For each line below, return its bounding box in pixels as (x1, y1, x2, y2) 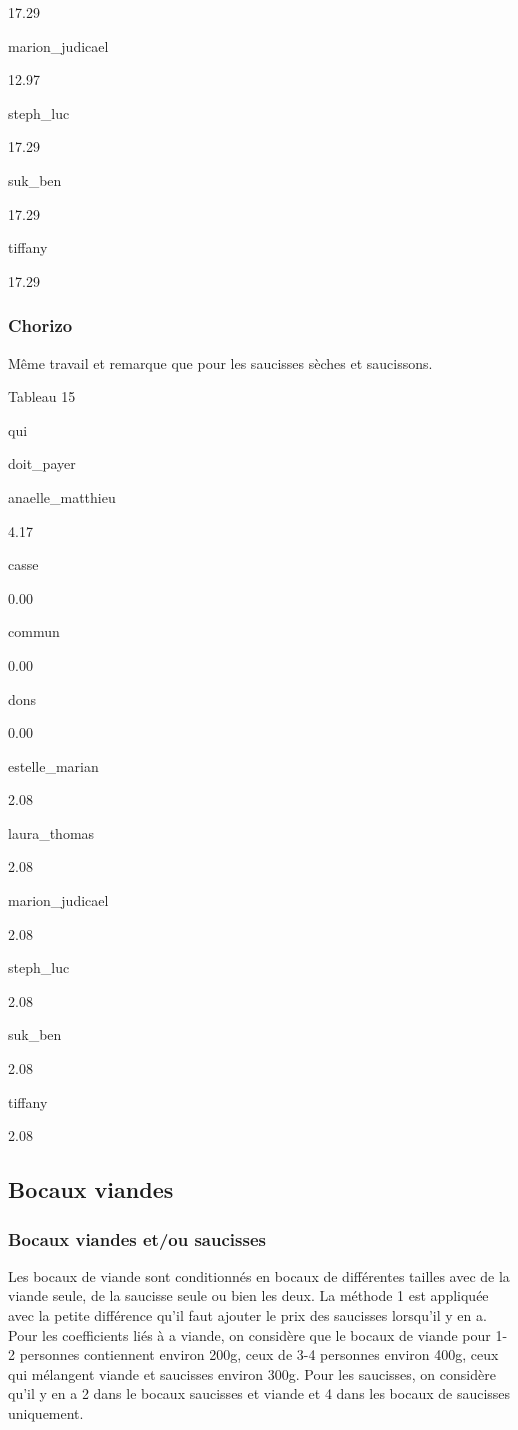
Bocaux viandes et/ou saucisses (8, 1226, 266, 1251)
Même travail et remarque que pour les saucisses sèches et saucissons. (8, 352, 433, 373)
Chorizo (8, 313, 73, 338)
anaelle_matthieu (8, 486, 116, 507)
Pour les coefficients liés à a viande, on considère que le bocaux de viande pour (8, 1324, 491, 1345)
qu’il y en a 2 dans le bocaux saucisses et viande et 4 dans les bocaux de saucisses (8, 1383, 511, 1404)
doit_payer (8, 453, 76, 474)
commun (8, 621, 60, 642)
